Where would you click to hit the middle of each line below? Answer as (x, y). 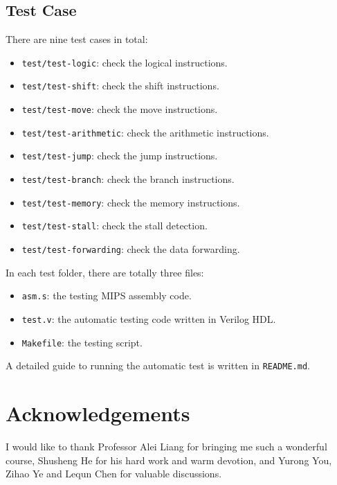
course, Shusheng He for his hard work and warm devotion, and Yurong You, (169, 460)
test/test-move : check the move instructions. (120, 109)
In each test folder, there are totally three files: (105, 272)
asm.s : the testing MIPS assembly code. (107, 296)
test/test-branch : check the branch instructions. (128, 179)
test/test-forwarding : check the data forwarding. (131, 249)
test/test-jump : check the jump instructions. (120, 156)
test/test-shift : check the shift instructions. (120, 86)
